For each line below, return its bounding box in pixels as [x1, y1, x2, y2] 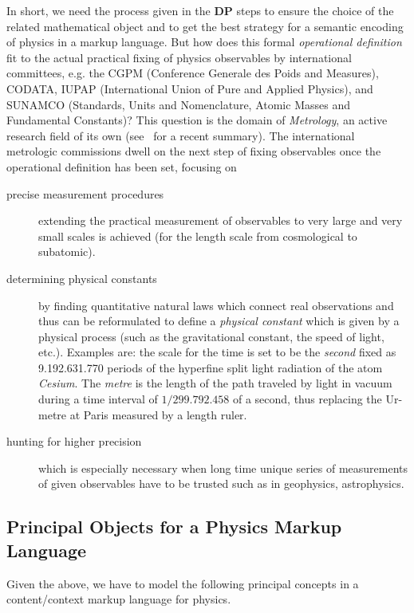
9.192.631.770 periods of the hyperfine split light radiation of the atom [38, 359, 383, 375]
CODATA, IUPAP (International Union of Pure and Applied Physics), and [6, 80, 373, 96]
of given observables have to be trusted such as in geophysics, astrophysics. [38, 475, 404, 492]
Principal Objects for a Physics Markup [6, 514, 342, 539]
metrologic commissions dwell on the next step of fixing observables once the [6, 143, 381, 159]
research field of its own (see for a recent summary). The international [6, 127, 355, 143]
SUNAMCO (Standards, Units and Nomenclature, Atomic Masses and [6, 96, 350, 112]
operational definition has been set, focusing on [6, 158, 237, 175]
